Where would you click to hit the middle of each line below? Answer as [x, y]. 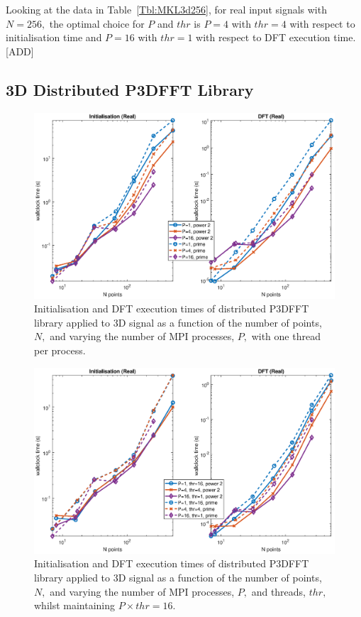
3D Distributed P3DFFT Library [130, 89]
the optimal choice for [97, 23]
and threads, [279, 591]
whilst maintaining [75, 605]
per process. [60, 350]
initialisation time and [54, 37]
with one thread [286, 336]
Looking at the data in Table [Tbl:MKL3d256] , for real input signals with [166, 9]
